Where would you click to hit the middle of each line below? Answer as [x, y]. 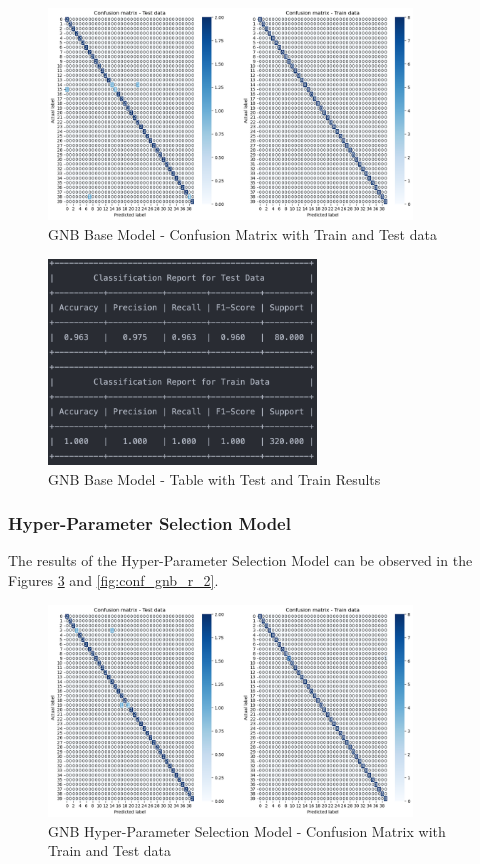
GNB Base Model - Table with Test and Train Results [214, 478]
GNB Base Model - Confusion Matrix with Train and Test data [242, 233]
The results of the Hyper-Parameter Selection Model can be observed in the [240, 560]
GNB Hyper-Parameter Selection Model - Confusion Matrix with [247, 830]
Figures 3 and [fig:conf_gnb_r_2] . [113, 580]
